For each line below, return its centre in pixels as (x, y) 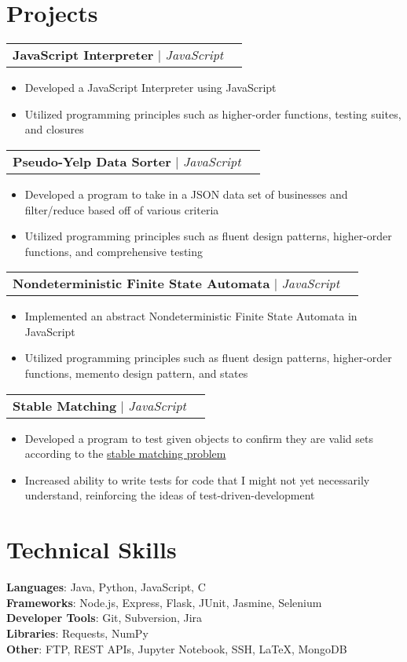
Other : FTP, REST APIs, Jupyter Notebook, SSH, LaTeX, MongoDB (177, 648)
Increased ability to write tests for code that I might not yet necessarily (197, 479)
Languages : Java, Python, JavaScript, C (106, 587)
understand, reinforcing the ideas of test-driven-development (170, 495)
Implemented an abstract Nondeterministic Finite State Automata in (191, 316)
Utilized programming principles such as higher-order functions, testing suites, (213, 113)
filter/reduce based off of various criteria (122, 209)
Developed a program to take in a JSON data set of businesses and (186, 194)
